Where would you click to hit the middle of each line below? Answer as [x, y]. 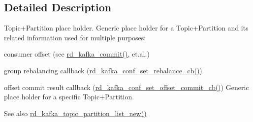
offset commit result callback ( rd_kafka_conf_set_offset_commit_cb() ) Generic [126, 87]
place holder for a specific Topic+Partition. [69, 97]
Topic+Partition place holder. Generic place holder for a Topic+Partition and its [126, 28]
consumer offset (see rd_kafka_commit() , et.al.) [77, 54]
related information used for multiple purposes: [75, 37]
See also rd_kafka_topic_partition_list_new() [75, 113]
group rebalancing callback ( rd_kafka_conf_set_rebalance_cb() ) [103, 70]
